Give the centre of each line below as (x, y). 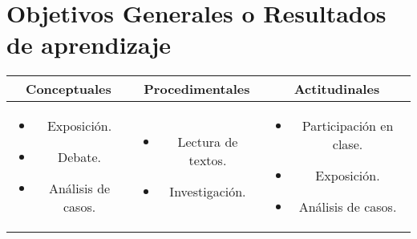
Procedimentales (197, 89)
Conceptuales (69, 89)
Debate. (80, 157)
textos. (208, 160)
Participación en (348, 126)
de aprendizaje (89, 45)
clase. (348, 144)
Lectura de (208, 141)
